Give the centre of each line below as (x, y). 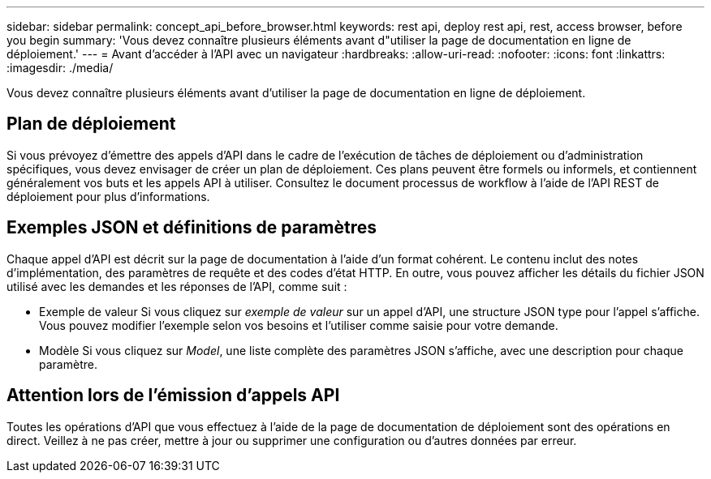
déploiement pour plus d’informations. (108, 196)
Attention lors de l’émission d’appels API (173, 396)
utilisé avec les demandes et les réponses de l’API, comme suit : (177, 286)
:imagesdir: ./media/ (60, 68)
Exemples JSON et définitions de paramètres (192, 228)
